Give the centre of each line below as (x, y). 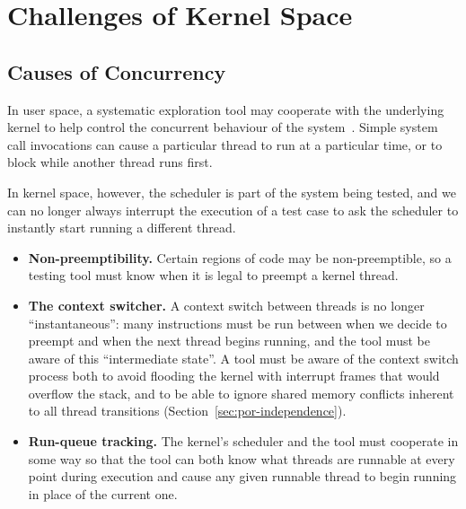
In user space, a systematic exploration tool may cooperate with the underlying (226, 109)
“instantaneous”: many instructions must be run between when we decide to (237, 323)
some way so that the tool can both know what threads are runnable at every (242, 458)
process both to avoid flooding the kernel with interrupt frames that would (234, 376)
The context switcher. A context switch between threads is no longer (226, 305)
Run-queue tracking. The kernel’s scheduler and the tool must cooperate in (243, 441)
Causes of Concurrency (117, 71)
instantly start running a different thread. (122, 228)
